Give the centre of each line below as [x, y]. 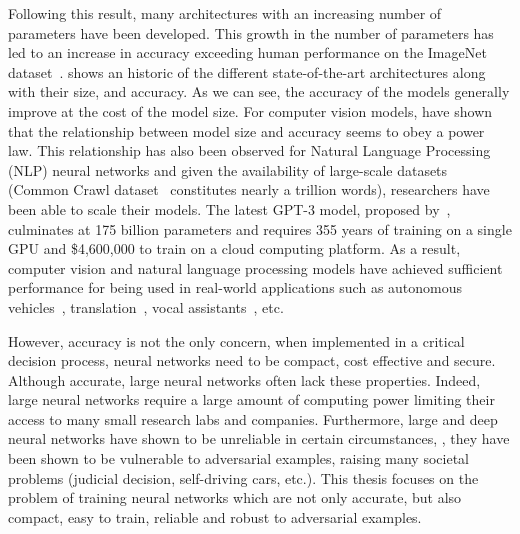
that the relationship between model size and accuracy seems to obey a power [246, 130]
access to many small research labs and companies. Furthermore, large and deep [253, 418]
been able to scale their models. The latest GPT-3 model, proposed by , [229, 208]
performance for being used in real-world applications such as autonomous [235, 287]
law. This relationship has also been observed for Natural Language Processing [249, 150]
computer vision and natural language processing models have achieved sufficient [255, 267]
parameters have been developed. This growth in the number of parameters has [251, 32]
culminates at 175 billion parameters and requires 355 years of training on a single [260, 228]
